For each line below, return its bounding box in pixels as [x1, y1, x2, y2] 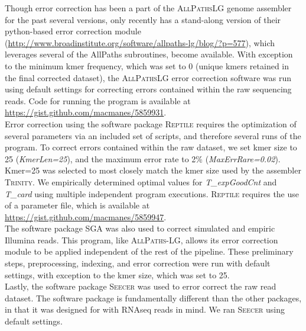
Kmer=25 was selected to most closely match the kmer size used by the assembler [5, 164, 301, 176]
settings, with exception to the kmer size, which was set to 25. [5, 268, 230, 281]
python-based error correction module [5, 25, 141, 37]
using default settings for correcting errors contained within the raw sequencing [5, 83, 292, 95]
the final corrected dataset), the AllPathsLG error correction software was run [5, 71, 292, 83]
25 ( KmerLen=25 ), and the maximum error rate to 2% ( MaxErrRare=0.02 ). [5, 152, 281, 165]
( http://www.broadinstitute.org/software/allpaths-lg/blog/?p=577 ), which [5, 36, 275, 49]
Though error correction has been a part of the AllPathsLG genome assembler [5, 2, 292, 14]
